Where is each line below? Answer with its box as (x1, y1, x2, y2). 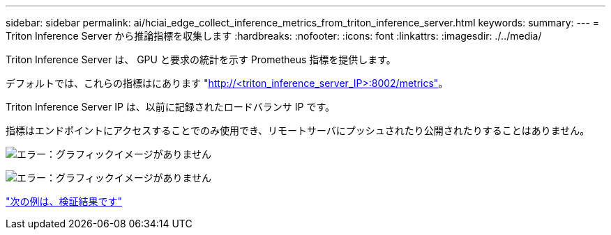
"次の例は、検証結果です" (6, 195, 123, 207)
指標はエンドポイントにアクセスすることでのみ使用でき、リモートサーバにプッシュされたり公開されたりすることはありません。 (6, 124, 590, 136)
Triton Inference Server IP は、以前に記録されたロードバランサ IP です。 (6, 101, 335, 113)
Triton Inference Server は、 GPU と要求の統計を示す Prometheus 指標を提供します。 (6, 54, 396, 65)
